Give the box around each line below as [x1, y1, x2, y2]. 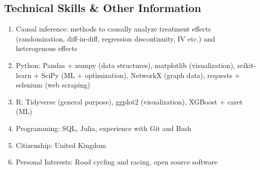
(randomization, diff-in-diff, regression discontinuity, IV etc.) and [16, 33, 215, 43]
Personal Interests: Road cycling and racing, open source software [16, 156, 218, 167]
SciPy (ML [41, 69, 75, 80]
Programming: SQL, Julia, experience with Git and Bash [16, 122, 191, 133]
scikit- [237, 59, 256, 70]
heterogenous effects [16, 43, 77, 53]
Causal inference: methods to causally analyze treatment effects [16, 23, 211, 34]
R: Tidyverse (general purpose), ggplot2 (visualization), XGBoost [16, 96, 217, 106]
